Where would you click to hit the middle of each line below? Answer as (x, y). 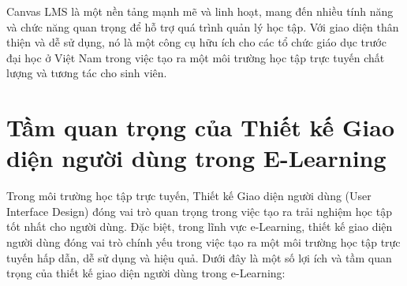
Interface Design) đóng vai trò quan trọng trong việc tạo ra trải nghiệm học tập (199, 211)
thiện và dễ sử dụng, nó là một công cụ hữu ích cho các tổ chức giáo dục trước (196, 42)
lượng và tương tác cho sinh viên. (87, 73)
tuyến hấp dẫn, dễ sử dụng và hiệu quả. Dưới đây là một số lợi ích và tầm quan (199, 257)
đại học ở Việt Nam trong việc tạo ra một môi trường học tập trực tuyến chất (196, 57)
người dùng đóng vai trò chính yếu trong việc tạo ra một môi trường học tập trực (203, 242)
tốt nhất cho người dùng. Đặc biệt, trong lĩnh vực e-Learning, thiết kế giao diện (200, 227)
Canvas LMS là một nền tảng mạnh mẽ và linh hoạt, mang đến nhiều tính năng (200, 11)
